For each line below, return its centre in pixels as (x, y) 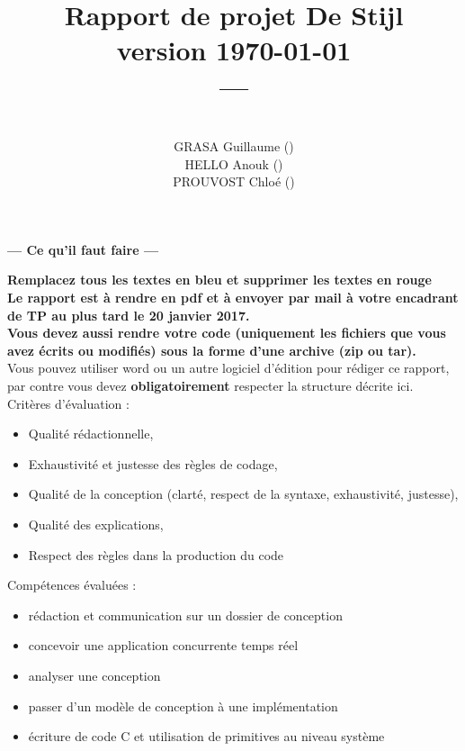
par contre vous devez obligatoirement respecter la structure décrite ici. (210, 386)
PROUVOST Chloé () (234, 181)
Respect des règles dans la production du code (156, 554)
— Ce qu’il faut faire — (83, 249)
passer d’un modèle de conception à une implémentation (183, 706)
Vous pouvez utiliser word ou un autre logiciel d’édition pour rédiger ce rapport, (228, 368)
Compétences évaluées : (72, 585)
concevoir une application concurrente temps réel (163, 645)
